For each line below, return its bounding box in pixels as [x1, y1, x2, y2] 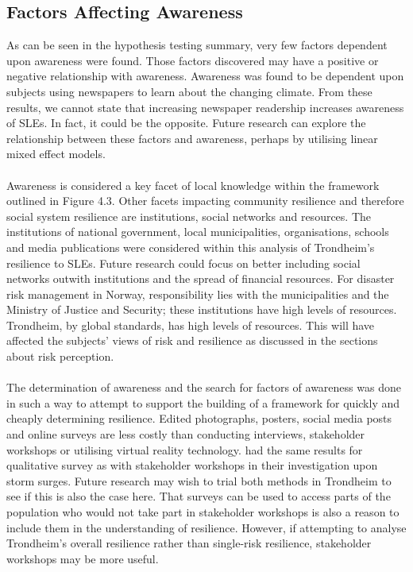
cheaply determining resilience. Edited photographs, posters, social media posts [6, 410, 392, 427]
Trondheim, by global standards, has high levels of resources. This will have [6, 316, 375, 333]
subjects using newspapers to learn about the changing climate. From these [6, 83, 372, 99]
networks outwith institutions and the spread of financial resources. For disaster [6, 270, 395, 287]
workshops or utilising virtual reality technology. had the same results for [6, 441, 363, 458]
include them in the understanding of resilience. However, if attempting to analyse [6, 519, 407, 535]
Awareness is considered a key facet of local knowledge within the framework [6, 176, 380, 193]
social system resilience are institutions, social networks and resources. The [6, 207, 372, 224]
